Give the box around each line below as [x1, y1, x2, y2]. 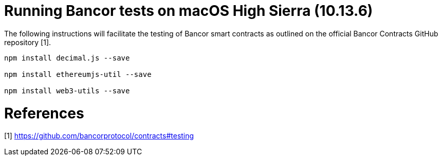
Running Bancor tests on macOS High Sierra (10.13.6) [4, 2, 373, 19]
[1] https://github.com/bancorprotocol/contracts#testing [4, 131, 194, 141]
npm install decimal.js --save [4, 53, 130, 62]
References [4, 104, 84, 122]
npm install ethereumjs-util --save [4, 70, 152, 78]
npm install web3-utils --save [4, 86, 130, 95]
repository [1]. [4, 37, 51, 47]
